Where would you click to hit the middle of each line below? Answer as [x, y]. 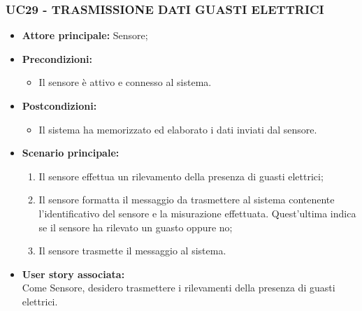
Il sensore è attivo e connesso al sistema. [125, 82]
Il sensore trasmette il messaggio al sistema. [132, 251]
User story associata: [73, 274]
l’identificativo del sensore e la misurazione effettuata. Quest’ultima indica [197, 213]
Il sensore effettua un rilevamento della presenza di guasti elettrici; [181, 176]
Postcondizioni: [59, 106]
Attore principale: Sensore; [85, 35]
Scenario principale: [71, 153]
